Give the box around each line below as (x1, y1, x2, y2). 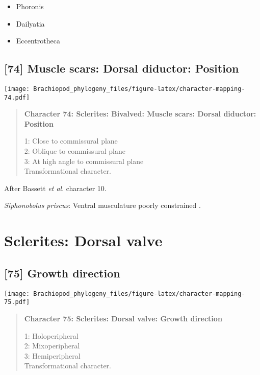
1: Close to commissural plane (24, 135, 118, 146)
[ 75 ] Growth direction (4, 265, 120, 280)
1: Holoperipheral (24, 330, 79, 341)
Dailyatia (16, 18, 45, 29)
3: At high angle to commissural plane (24, 155, 144, 166)
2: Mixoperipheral (24, 340, 80, 351)
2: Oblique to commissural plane (24, 146, 125, 156)
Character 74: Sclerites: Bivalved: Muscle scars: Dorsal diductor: (24, 108, 256, 119)
